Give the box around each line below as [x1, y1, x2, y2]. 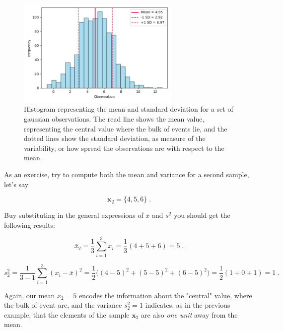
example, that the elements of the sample [4, 309, 130, 320]
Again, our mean [4, 290, 55, 300]
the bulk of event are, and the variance [4, 300, 122, 310]
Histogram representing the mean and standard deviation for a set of [24, 104, 233, 114]
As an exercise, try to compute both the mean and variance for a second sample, [4, 169, 249, 180]
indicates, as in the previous [145, 300, 230, 310]
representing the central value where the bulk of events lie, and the [24, 123, 227, 133]
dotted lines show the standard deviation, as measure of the [24, 133, 206, 143]
